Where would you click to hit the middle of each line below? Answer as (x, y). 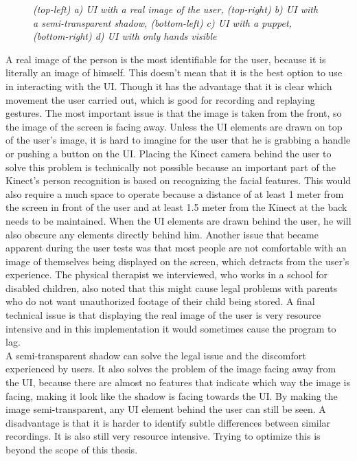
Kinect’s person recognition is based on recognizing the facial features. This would (178, 180)
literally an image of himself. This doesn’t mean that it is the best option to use (174, 72)
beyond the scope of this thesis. (72, 449)
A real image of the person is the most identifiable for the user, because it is (166, 59)
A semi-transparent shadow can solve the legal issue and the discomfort (156, 355)
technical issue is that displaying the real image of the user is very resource (163, 315)
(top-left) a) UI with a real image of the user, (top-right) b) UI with (176, 9)
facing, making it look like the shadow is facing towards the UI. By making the (172, 395)
